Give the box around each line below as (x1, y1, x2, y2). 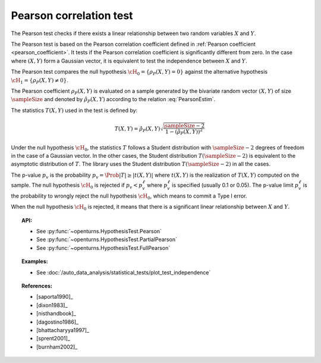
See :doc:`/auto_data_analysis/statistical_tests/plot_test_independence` (36, 268, 211, 276)
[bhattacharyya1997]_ (36, 326, 89, 333)
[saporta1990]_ (36, 293, 74, 301)
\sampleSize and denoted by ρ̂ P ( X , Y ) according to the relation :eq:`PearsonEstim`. (11, 96, 216, 104)
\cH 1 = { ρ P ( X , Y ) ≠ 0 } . (11, 76, 68, 85)
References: (21, 282, 53, 289)
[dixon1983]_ (36, 301, 68, 309)
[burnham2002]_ (36, 343, 78, 351)
